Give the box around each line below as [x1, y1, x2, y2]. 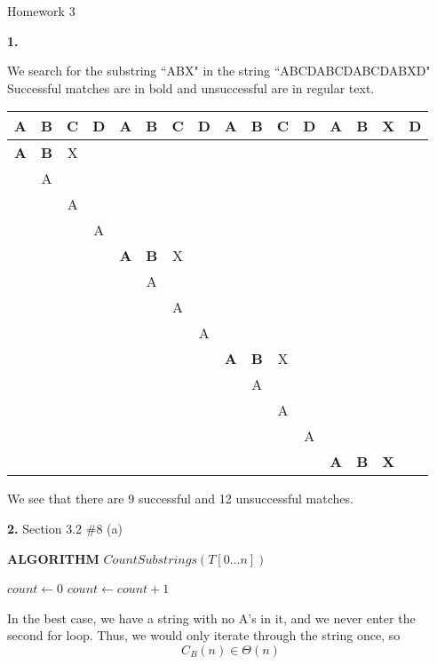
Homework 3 [7, 2, 75, 20]
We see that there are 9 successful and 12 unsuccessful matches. [7, 489, 354, 508]
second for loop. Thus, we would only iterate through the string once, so [7, 626, 401, 645]
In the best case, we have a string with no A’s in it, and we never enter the [7, 608, 416, 627]
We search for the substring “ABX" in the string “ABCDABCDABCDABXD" [7, 61, 431, 80]
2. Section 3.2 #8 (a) [7, 519, 123, 537]
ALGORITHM [7, 549, 99, 567]
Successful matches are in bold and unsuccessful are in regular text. [7, 78, 375, 97]
